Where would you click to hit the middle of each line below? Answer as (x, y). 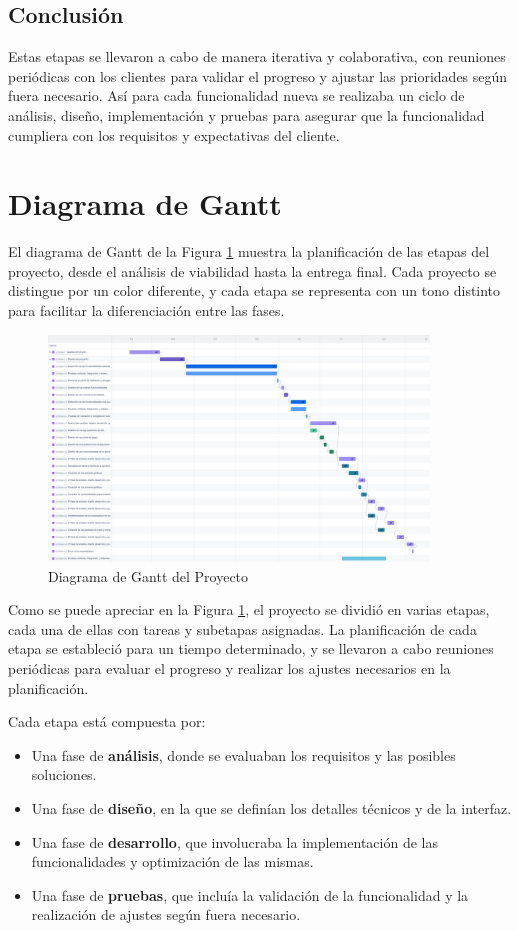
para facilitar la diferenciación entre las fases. (146, 310)
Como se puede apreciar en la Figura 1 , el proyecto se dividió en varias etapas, (249, 609)
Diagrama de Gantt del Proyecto (148, 575)
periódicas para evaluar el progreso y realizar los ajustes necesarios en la (229, 667)
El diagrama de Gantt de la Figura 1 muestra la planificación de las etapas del (249, 251)
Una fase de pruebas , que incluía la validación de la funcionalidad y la (250, 894)
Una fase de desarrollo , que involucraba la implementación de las (234, 841)
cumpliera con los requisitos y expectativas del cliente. (174, 134)
